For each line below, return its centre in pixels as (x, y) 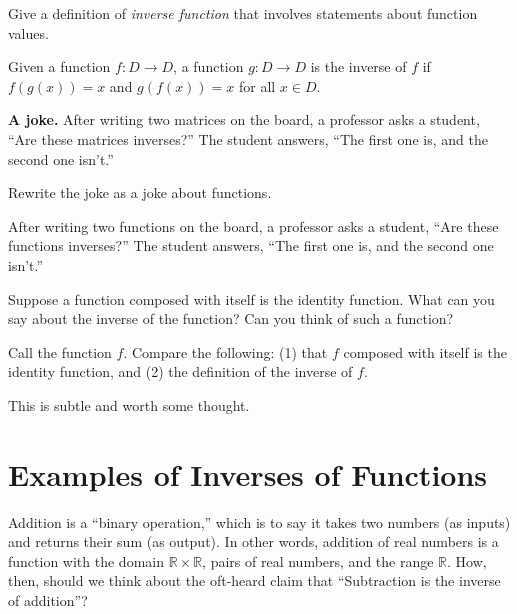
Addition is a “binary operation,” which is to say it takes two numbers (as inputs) (259, 521)
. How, (467, 560)
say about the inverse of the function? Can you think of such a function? (231, 318)
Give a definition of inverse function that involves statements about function (243, 13)
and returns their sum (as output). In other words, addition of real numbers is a (253, 541)
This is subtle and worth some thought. (129, 404)
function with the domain (86, 560)
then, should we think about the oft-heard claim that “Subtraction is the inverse (254, 580)
